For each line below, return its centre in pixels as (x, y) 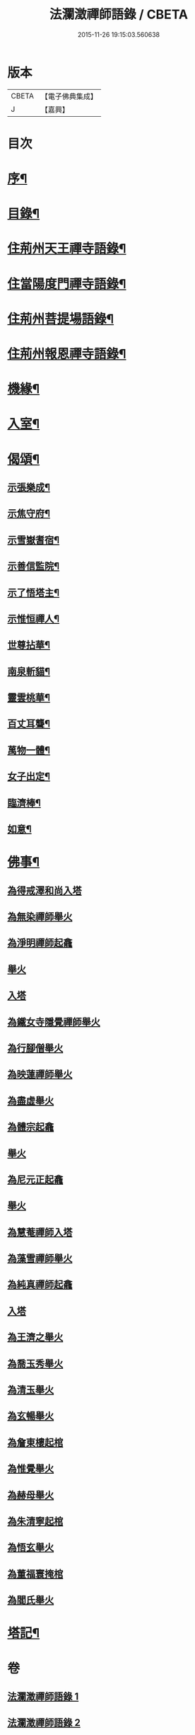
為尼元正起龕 (35, 1179)
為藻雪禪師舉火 (40, 1259)
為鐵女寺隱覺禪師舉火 (54, 1022)
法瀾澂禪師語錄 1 (43, 1696)
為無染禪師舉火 (40, 917)
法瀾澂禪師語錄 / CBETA (119, 15)
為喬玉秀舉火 (35, 1364)
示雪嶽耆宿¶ (34, 540)
